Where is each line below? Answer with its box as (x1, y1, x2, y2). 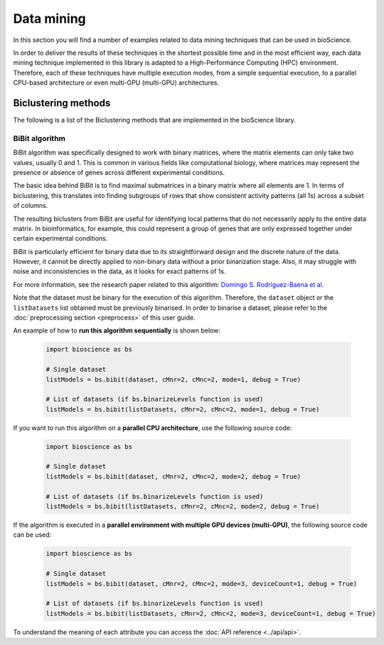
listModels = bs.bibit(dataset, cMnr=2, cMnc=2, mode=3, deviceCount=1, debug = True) (46, 580, 358, 587)
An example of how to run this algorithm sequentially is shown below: (13, 326, 220, 335)
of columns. (13, 201, 48, 210)
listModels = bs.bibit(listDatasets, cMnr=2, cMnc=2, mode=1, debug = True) (46, 405, 320, 413)
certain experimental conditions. (13, 234, 108, 243)
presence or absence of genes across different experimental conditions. (13, 168, 225, 177)
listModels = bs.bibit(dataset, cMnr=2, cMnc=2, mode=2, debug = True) (46, 472, 302, 481)
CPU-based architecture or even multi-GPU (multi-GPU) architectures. (13, 78, 220, 87)
